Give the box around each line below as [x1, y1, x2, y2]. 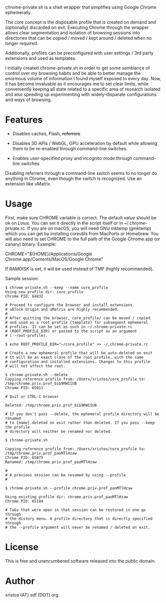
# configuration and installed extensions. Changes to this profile [5, 359, 151, 364]
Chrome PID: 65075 [5, 455, 43, 460]
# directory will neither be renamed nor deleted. [5, 429, 113, 434]
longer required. [5, 40, 38, 46]
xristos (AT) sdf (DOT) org [5, 592, 59, 598]
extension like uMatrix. [5, 180, 52, 186]
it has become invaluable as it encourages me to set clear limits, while [5, 81, 149, 87]
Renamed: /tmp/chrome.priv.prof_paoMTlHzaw [5, 459, 97, 464]
